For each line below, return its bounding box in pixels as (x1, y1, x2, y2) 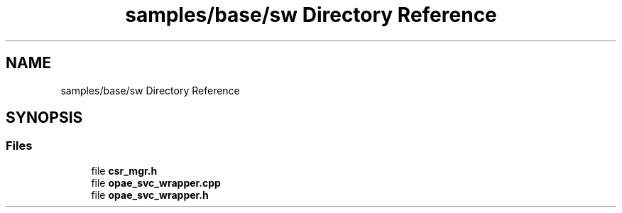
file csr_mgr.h (91, 164, 158, 177)
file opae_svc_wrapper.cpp (91, 176, 221, 189)
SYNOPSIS (6, 109, 83, 127)
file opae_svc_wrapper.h (91, 188, 209, 201)
